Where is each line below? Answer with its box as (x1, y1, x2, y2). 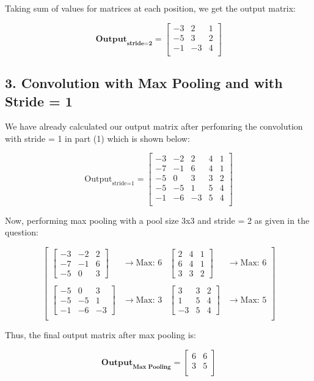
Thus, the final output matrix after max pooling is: (5, 328, 196, 341)
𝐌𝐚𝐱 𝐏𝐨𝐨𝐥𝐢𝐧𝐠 (133, 363, 171, 370)
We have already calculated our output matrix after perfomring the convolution (5, 120, 303, 133)
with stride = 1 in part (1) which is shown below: (5, 131, 190, 144)
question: (5, 226, 38, 239)
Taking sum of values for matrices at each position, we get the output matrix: (5, 2, 296, 14)
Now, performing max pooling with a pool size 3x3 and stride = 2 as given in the (5, 213, 310, 226)
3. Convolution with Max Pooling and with (5, 73, 283, 92)
